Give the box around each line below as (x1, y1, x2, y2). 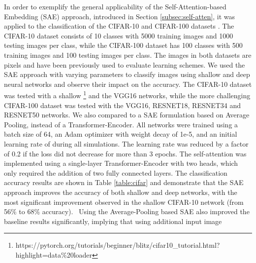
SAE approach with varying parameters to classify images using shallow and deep (4, 69, 250, 79)
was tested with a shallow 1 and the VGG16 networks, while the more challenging (4, 89, 251, 100)
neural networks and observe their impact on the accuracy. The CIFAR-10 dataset (4, 78, 252, 89)
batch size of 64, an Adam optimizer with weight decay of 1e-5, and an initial (4, 129, 237, 139)
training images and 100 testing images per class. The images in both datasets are (4, 49, 252, 60)
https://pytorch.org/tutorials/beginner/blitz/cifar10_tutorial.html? (15, 240, 220, 250)
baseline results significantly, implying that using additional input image (4, 216, 222, 226)
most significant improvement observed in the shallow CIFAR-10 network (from (4, 196, 244, 207)
